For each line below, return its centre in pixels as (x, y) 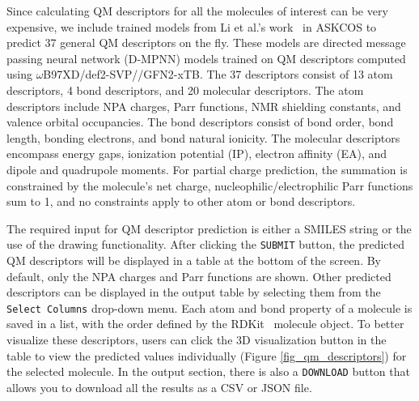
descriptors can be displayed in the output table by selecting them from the (194, 292)
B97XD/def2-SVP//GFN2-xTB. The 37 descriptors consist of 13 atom (218, 74)
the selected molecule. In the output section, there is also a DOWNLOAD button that (208, 371)
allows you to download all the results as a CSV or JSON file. (159, 387)
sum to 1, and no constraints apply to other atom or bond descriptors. (181, 201)
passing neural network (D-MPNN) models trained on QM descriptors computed (206, 58)
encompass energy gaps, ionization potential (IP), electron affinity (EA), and (197, 154)
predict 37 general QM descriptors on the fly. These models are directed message (206, 43)
